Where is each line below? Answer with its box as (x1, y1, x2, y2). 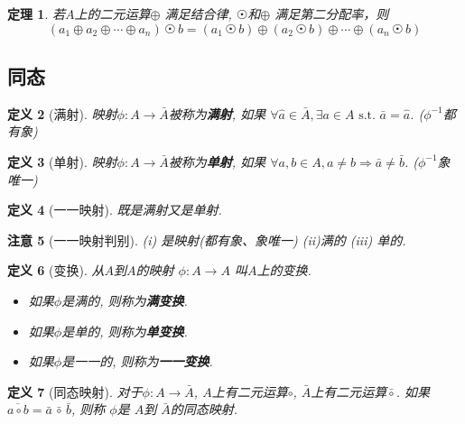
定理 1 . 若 (7, 5, 65, 23)
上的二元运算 (74, 5, 151, 23)
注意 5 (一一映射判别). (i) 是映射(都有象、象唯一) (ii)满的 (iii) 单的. (7, 230, 406, 249)
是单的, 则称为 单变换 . (61, 321, 188, 340)
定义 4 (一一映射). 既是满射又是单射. (7, 200, 222, 219)
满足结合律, (164, 5, 232, 23)
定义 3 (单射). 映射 (7, 152, 117, 171)
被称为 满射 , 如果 (168, 104, 266, 123)
